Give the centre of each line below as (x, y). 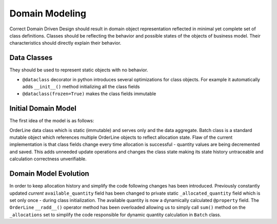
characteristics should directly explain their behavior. (65, 43)
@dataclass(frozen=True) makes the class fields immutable (89, 94)
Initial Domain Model (43, 109)
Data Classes (31, 58)
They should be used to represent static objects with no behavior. (79, 70)
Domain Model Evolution (49, 174)
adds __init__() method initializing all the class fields (81, 87)
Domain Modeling (48, 13)
